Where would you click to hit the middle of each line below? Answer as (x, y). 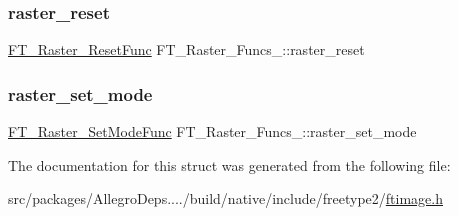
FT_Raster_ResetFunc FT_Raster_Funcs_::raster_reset (186, 49)
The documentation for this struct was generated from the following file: (229, 164)
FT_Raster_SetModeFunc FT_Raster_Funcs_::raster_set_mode (212, 131)
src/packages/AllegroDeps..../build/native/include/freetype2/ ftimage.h (225, 198)
